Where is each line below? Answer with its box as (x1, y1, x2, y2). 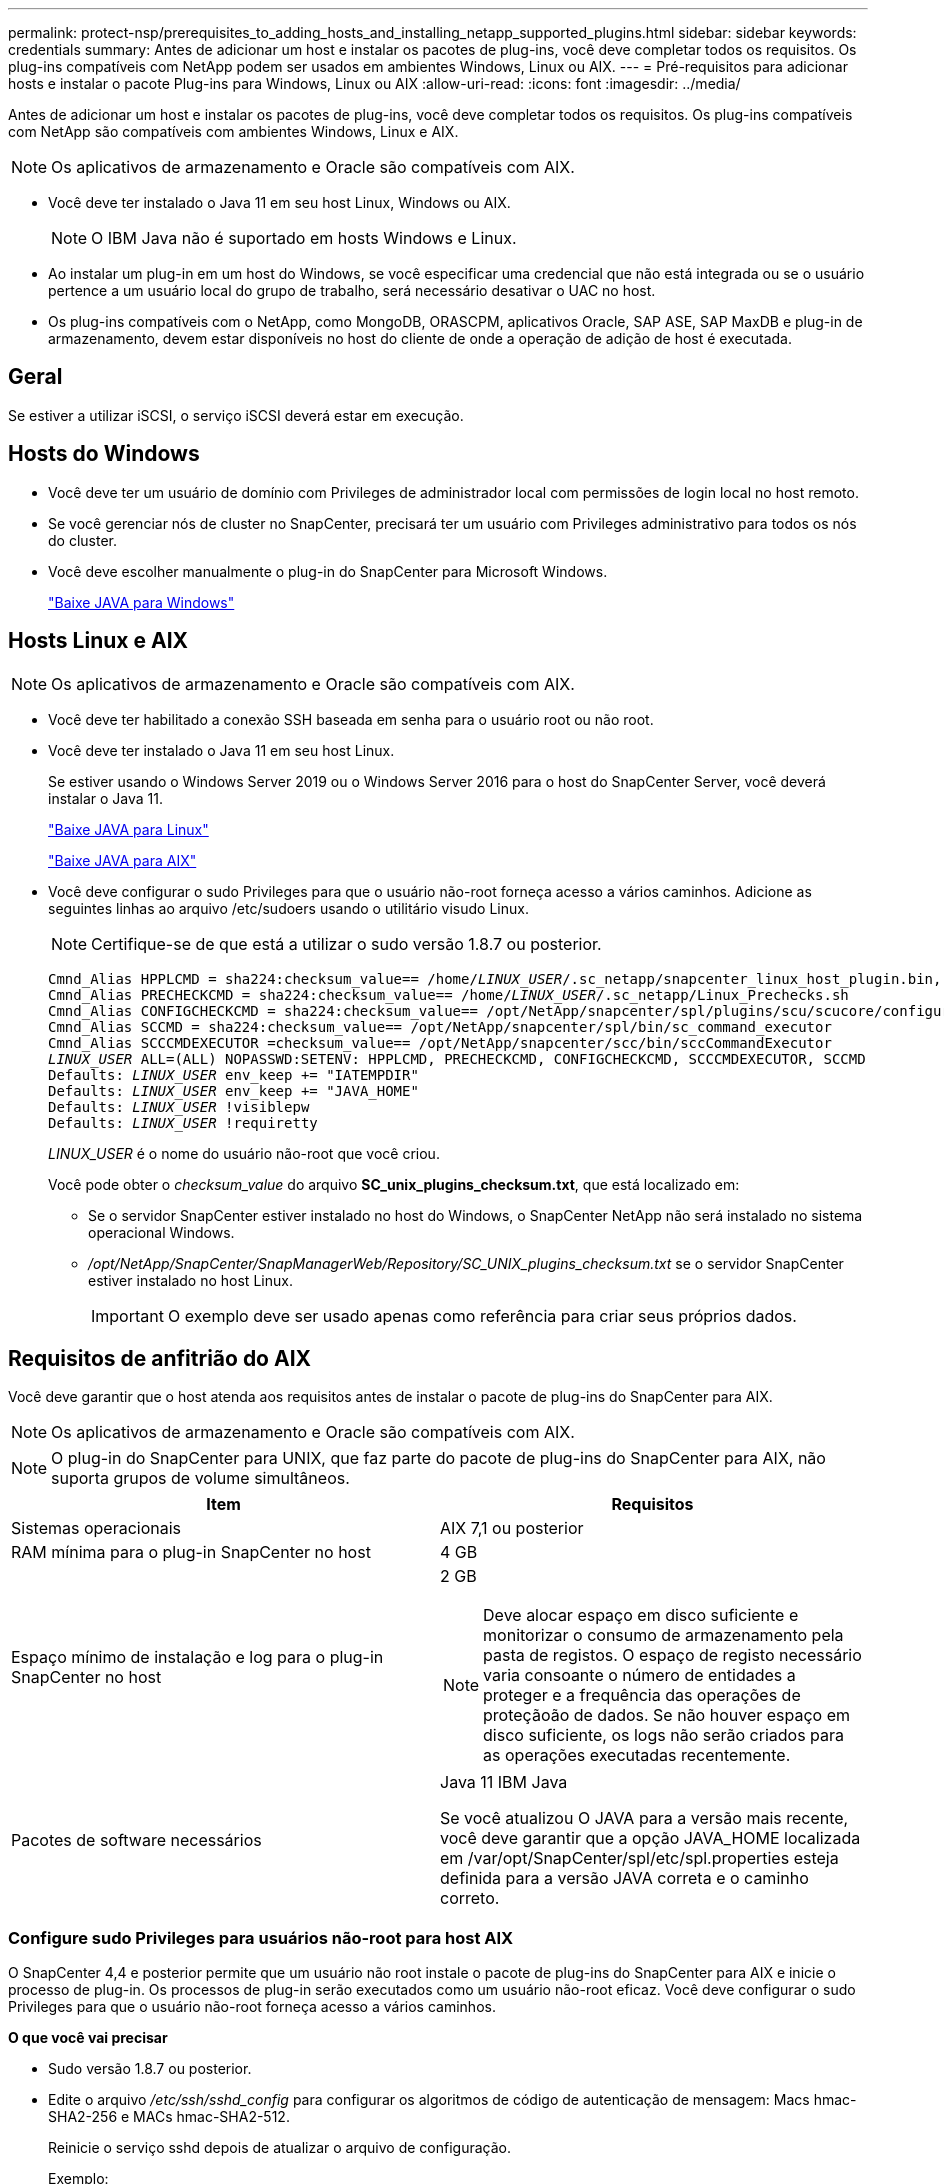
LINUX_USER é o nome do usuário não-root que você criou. (48, 1144, 440, 1162)
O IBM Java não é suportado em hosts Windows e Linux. (91, 228, 517, 248)
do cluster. (48, 531, 117, 549)
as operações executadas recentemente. (483, 1745, 791, 1766)
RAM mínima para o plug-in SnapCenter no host (11, 1542, 371, 1563)
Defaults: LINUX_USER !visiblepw (48, 1098, 310, 1115)
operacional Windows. (88, 1223, 235, 1241)
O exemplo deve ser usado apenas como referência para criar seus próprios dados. (167, 1305, 797, 1326)
